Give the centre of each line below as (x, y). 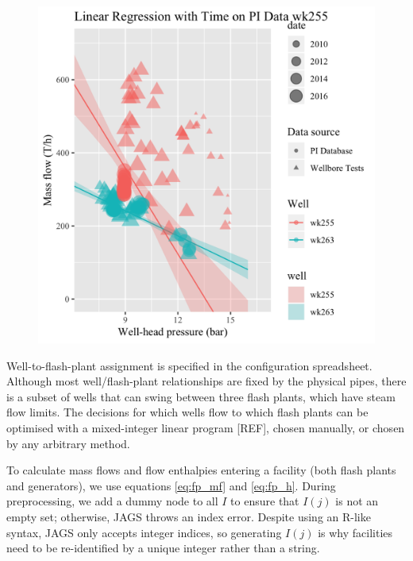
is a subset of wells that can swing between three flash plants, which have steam (201, 396)
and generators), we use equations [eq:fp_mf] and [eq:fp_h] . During (171, 485)
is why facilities (355, 532)
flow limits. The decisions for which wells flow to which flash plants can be (187, 412)
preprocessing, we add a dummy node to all (112, 501)
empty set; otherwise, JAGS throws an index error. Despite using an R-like (189, 516)
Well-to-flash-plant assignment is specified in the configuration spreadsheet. (189, 365)
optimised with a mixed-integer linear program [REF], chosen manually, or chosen (206, 427)
